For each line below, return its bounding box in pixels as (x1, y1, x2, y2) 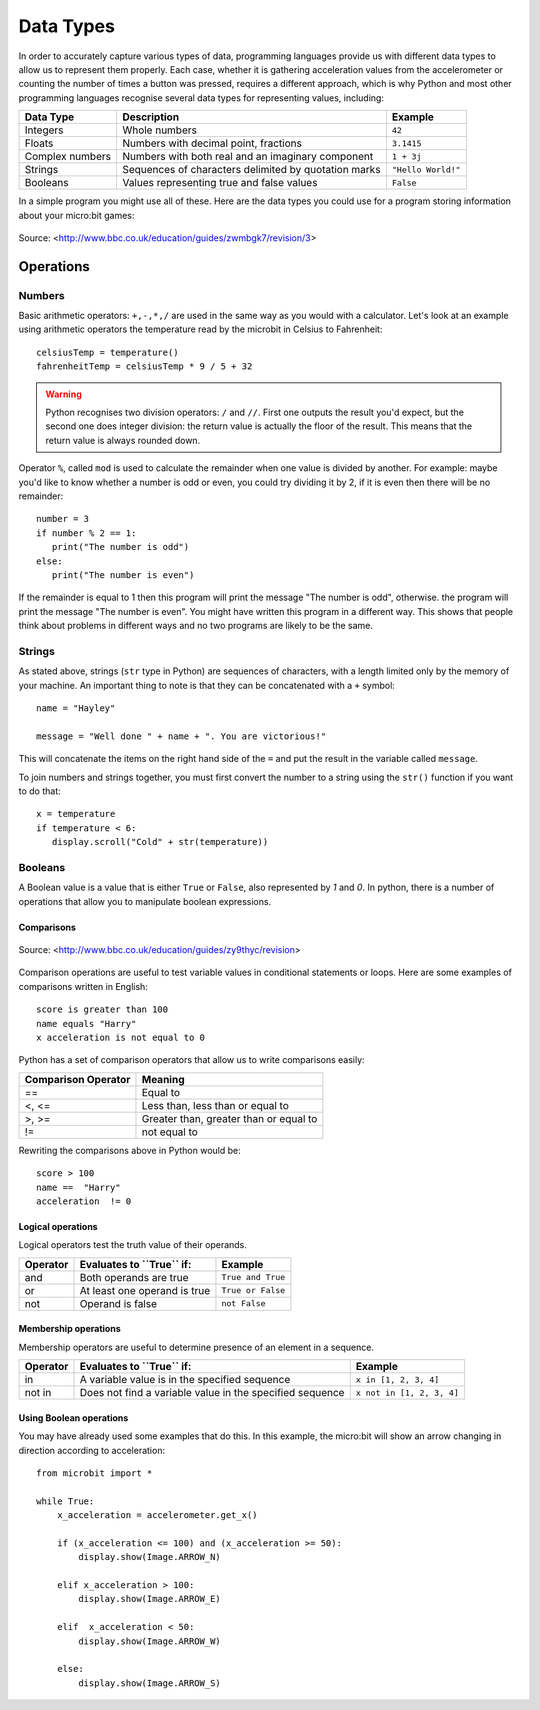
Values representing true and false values (121, 176, 318, 190)
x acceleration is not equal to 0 (36, 1032, 205, 1043)
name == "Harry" (36, 1181, 121, 1193)
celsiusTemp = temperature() (36, 346, 179, 358)
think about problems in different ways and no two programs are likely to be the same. (18, 620, 374, 632)
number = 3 (36, 513, 90, 525)
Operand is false (79, 1296, 158, 1310)
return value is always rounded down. (45, 434, 201, 446)
